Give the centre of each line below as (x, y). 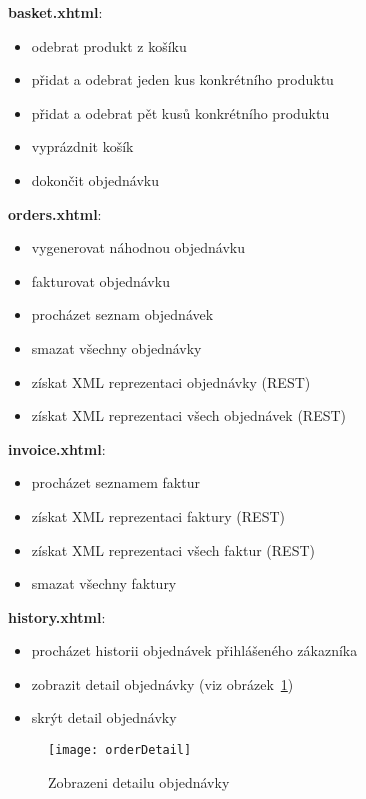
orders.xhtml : (55, 213)
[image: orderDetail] (120, 750)
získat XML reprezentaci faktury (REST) (158, 515)
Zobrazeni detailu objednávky (139, 781)
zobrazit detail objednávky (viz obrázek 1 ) (162, 683)
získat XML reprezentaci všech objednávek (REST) (189, 415)
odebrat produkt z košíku (109, 45)
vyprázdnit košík (82, 146)
